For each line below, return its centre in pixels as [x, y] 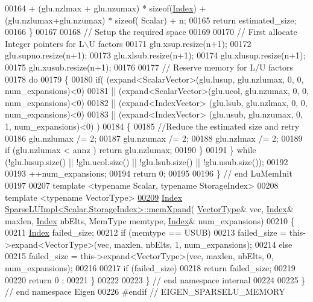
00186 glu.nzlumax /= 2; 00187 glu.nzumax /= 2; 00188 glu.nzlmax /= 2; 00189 [154, 138]
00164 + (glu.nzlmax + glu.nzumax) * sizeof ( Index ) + [106, 8]
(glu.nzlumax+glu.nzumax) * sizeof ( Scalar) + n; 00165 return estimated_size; [151, 20]
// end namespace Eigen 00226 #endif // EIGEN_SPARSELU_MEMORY [145, 291]
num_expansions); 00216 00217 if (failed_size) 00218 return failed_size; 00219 [150, 268]
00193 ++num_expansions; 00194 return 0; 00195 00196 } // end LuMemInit [149, 173]
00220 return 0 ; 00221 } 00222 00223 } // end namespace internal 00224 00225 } [155, 279]
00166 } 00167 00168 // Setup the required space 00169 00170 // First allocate [151, 32]
